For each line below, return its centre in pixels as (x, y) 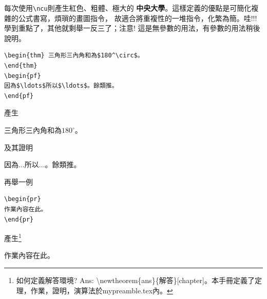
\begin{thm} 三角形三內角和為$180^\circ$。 (74, 56)
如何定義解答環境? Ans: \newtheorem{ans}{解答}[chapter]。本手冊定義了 (135, 280)
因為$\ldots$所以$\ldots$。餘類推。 (61, 86)
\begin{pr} (23, 199)
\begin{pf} (23, 76)
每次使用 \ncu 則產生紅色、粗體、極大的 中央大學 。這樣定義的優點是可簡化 (128, 8)
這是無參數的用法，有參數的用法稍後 (199, 28)
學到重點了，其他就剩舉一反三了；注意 (69, 28)
